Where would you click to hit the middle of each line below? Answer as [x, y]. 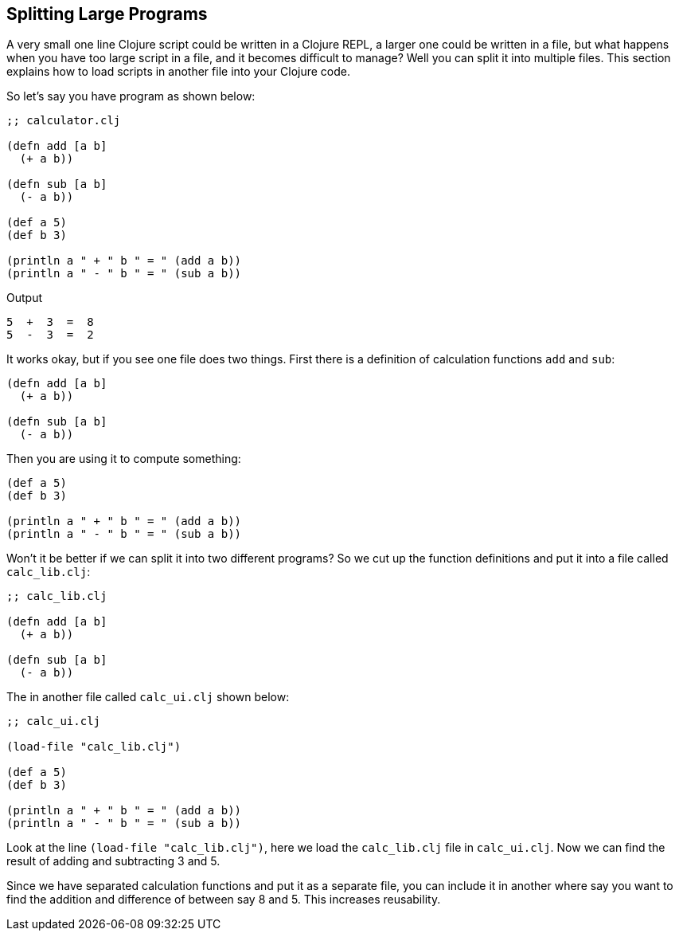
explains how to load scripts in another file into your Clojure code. [179, 72]
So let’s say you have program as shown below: [131, 96]
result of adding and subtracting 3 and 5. [113, 861]
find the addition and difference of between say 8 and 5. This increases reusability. [224, 900]
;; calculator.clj [64, 121]
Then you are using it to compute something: [124, 459]
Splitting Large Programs [107, 14]
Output [24, 298]
